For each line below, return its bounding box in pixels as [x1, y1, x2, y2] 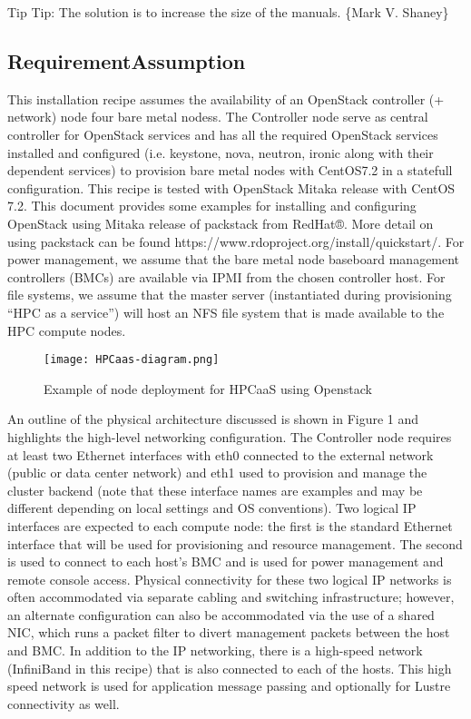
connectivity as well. [7, 694, 120, 713]
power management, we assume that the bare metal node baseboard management [7, 250, 460, 269]
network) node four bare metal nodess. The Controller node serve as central [7, 107, 428, 126]
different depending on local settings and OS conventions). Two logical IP [7, 498, 417, 517]
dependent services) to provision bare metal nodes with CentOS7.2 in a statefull [7, 161, 453, 180]
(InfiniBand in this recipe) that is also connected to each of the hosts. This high [7, 658, 452, 677]
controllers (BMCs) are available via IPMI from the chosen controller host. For [7, 267, 446, 286]
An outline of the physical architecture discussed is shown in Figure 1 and [7, 409, 419, 428]
